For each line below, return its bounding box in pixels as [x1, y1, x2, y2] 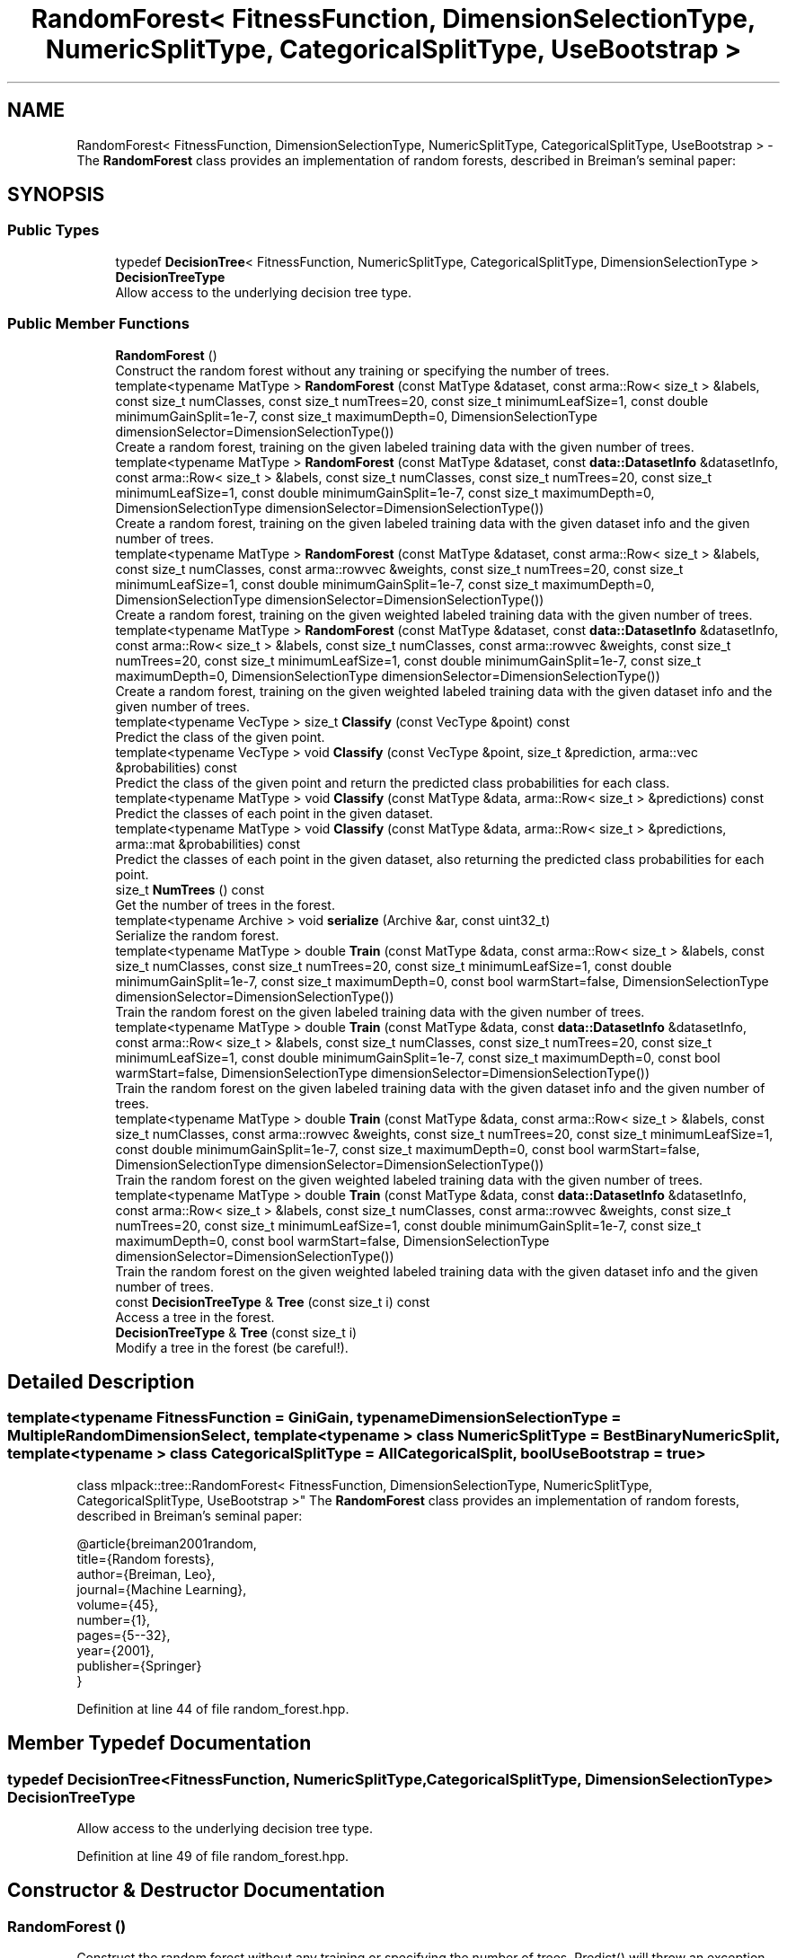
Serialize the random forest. [115, 927, 279, 943]
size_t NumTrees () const [115, 881, 265, 897]
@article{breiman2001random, [76, 1535, 257, 1551]
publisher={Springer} [76, 1657, 202, 1673]
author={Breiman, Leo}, [76, 1566, 216, 1582]
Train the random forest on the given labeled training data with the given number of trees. [115, 1003, 645, 1019]
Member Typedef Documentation [7, 1732, 312, 1755]
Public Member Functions [7, 314, 190, 333]
